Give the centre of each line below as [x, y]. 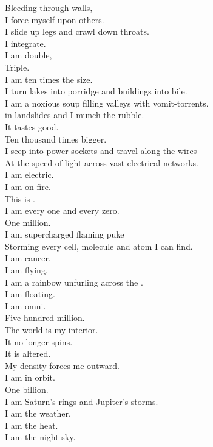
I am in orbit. [30, 377]
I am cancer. [28, 258]
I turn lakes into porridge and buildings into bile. [96, 91]
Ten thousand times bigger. [56, 139]
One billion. [27, 389]
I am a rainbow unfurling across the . [74, 282]
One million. [28, 222]
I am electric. [29, 174]
